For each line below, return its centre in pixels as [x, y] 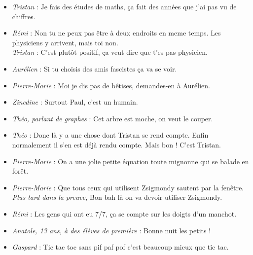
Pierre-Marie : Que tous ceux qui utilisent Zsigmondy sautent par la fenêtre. [128, 187]
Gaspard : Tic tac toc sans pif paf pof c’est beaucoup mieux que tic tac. [120, 247]
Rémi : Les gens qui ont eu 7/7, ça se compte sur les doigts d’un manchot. [124, 213]
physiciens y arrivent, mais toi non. [65, 42]
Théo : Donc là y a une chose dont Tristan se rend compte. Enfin [110, 135]
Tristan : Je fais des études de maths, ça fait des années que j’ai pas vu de [124, 6]
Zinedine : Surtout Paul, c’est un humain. [75, 102]
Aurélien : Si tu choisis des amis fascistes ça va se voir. [94, 68]
